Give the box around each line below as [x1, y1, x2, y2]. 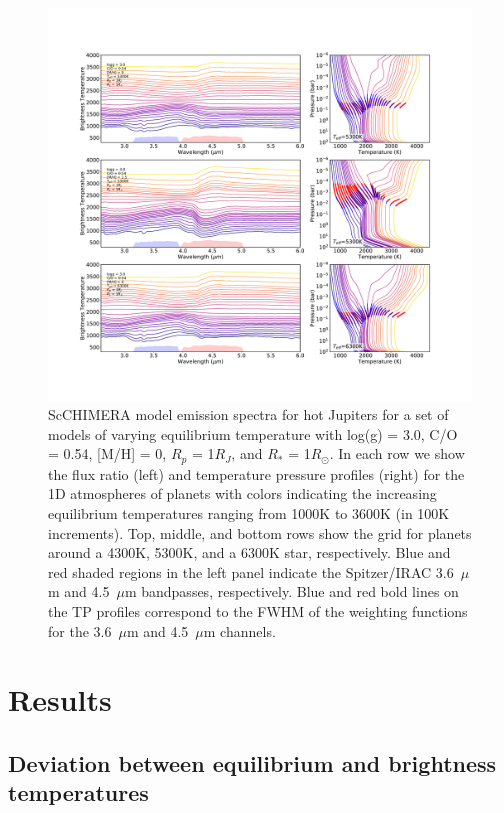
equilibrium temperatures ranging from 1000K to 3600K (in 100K [48, 502, 450, 523]
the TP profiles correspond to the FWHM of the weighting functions [48, 600, 468, 621]
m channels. [203, 620, 276, 641]
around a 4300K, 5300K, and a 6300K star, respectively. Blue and [48, 542, 451, 563]
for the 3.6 [48, 620, 112, 641]
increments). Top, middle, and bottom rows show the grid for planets [48, 522, 472, 543]
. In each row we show [329, 443, 465, 464]
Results [8, 679, 112, 720]
